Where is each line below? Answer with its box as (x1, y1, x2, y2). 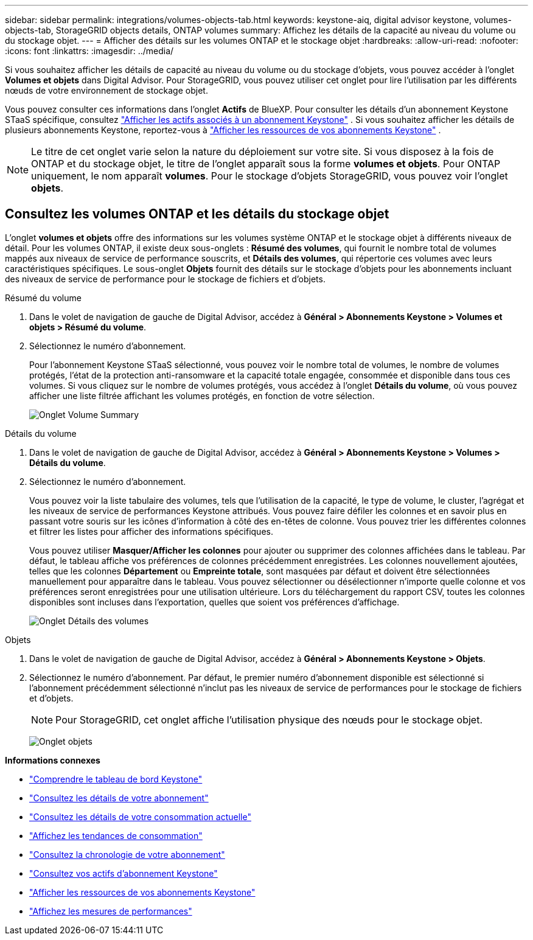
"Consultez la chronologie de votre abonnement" (29, 849, 225, 860)
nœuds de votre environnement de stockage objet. (5, 85, 208, 96)
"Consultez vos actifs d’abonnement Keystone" (29, 868, 218, 879)
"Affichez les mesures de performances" (29, 905, 192, 916)
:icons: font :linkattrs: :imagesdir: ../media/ (5, 46, 174, 56)
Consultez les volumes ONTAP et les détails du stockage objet (5, 206, 389, 222)
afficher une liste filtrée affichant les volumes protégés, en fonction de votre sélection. (29, 390, 375, 401)
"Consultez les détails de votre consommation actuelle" (29, 811, 251, 822)
